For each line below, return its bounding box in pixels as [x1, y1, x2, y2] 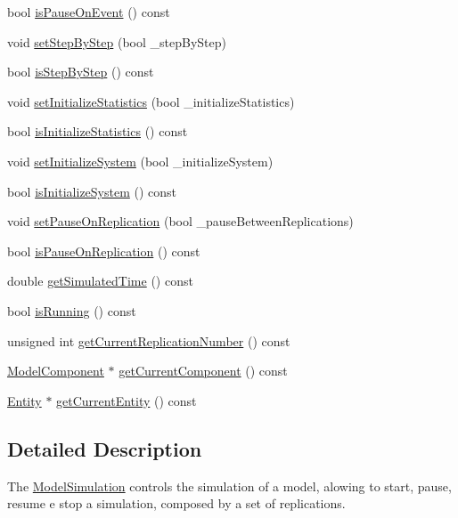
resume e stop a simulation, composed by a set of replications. [7, 494, 346, 513]
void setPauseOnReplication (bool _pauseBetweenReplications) [7, 212, 354, 231]
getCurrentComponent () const [119, 361, 288, 380]
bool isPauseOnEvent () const [7, 3, 170, 20]
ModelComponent [7, 361, 104, 380]
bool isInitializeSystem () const [7, 182, 177, 200]
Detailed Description [7, 434, 202, 462]
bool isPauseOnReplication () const [7, 241, 200, 260]
